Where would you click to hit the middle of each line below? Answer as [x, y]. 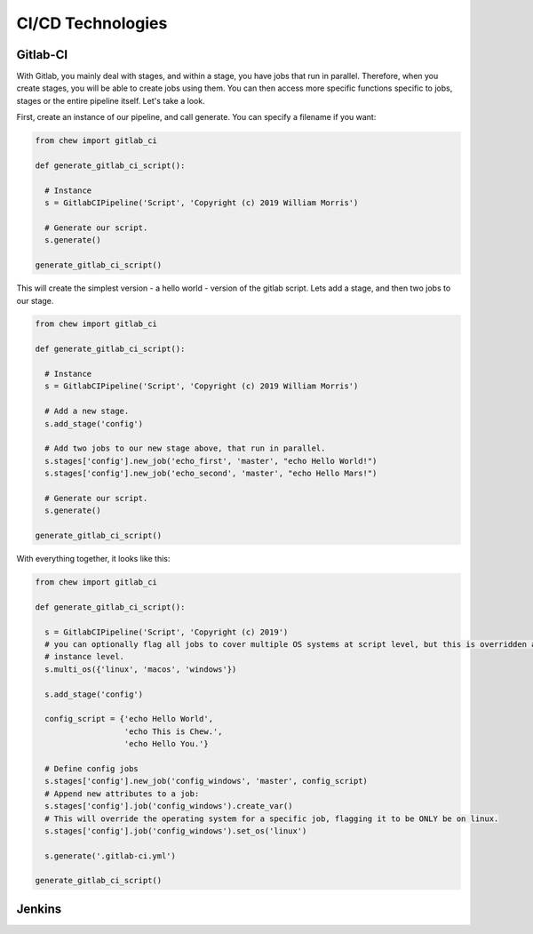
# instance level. [84, 657]
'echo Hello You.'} [166, 744]
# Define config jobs [92, 768]
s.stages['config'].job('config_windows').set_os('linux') [176, 830]
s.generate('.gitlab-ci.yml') [111, 856]
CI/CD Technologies [92, 23]
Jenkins [39, 909]
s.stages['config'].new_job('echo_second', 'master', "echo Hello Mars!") [211, 474]
